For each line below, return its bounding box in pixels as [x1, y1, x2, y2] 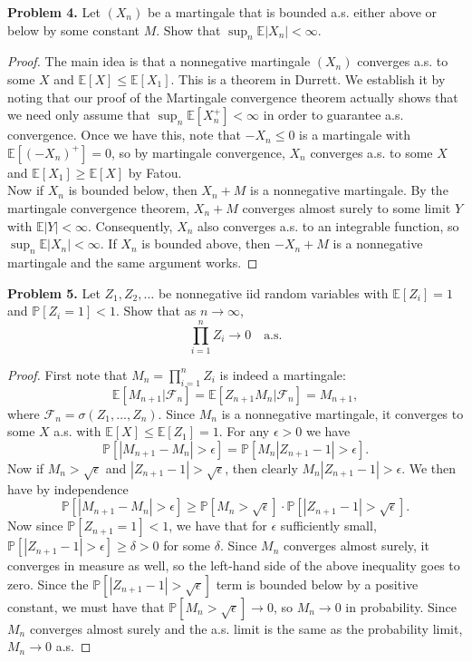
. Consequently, [88, 216, 173, 235]
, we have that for [169, 516, 267, 535]
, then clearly [225, 458, 298, 477]
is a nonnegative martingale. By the [250, 180, 448, 200]
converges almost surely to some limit [242, 198, 451, 217]
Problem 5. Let [7, 283, 101, 302]
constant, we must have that [7, 597, 165, 616]
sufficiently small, [280, 516, 377, 535]
